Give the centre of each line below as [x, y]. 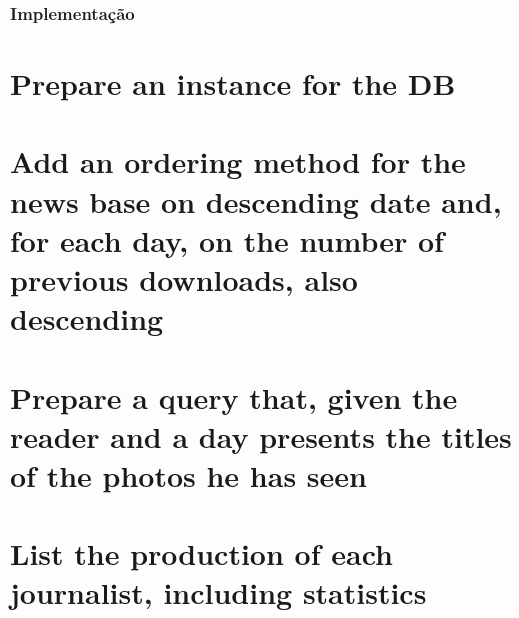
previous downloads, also [184, 278]
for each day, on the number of [227, 239]
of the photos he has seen [188, 474]
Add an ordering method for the [238, 161]
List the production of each [201, 553]
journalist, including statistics [218, 592]
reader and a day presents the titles [261, 435]
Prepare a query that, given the [234, 396]
